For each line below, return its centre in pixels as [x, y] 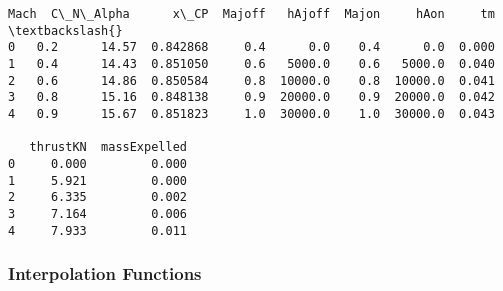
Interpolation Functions [105, 273]
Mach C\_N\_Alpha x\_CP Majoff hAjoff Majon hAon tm [251, 14]
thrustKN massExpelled [108, 147]
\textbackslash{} [65, 30]
